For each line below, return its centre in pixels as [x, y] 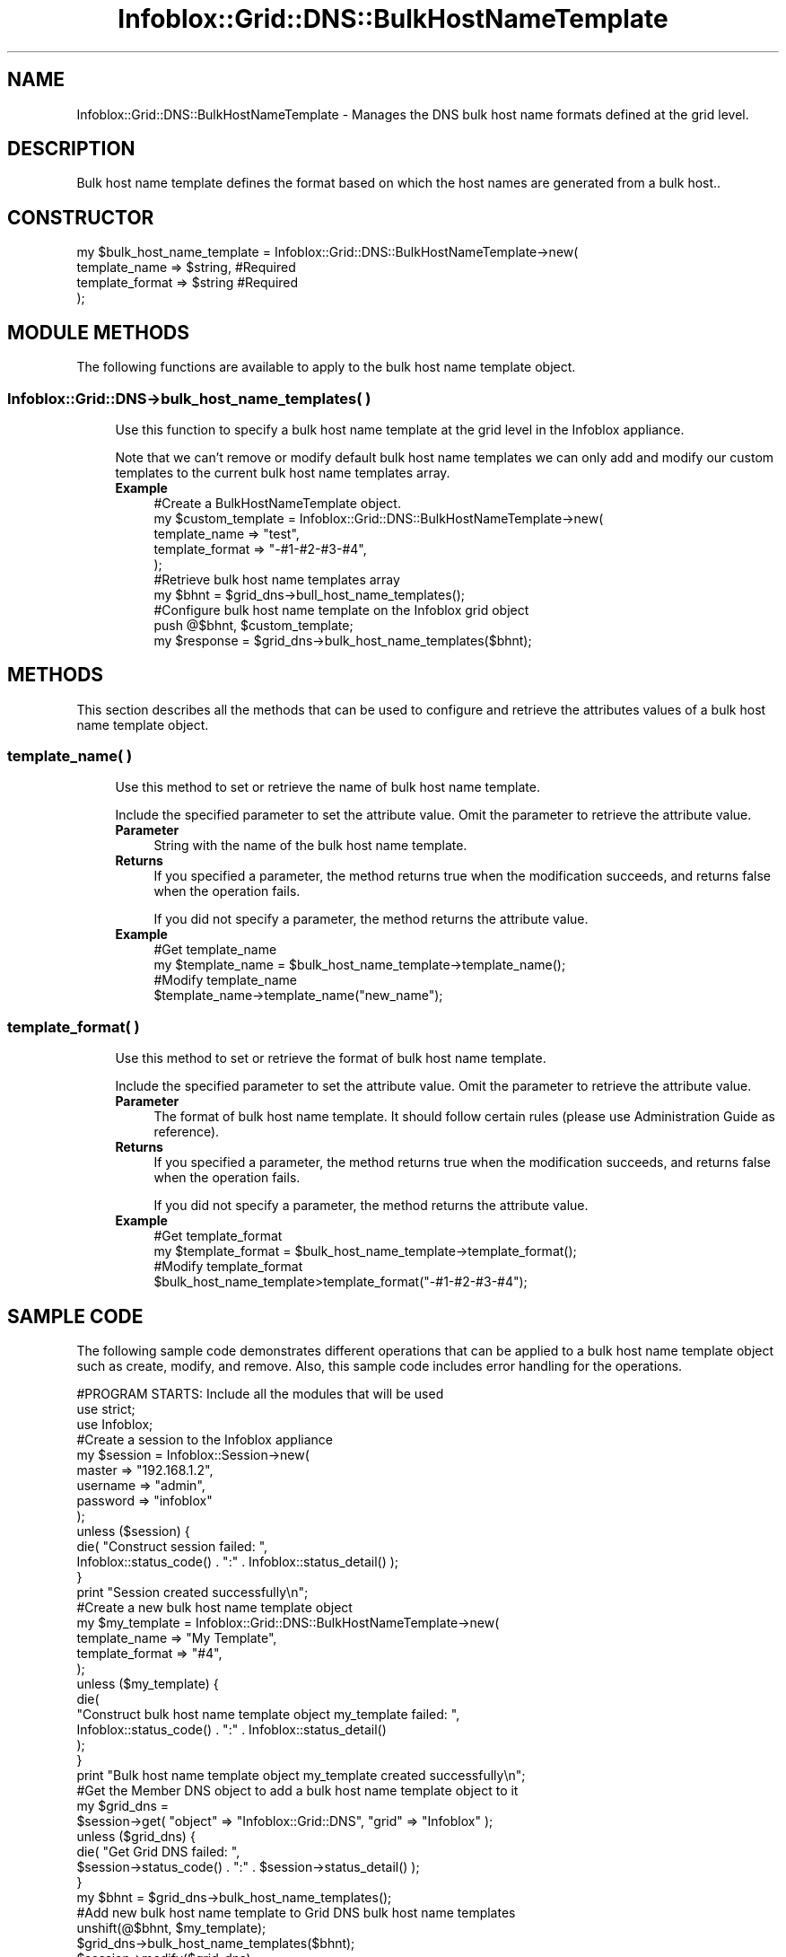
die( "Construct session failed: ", [172, 1547]
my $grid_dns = [123, 1806]
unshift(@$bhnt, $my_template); [171, 1928]
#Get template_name [215, 950]
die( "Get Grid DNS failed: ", [158, 1852]
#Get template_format [218, 1236]
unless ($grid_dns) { [136, 1837]
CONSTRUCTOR [81, 217]
